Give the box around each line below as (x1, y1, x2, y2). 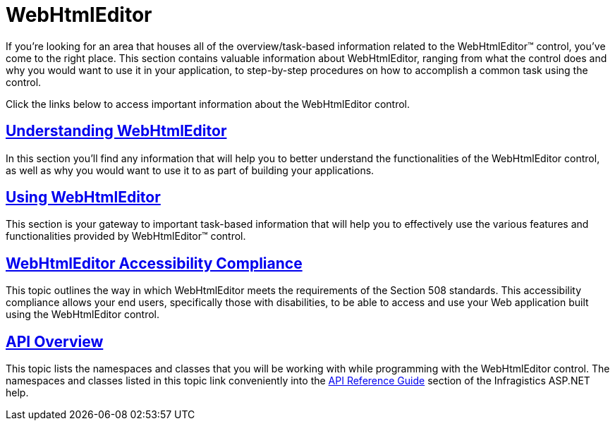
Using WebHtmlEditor (6, 188, 161, 207)
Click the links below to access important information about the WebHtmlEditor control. (6, 97, 410, 110)
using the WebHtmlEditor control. (6, 308, 159, 321)
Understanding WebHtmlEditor (6, 122, 227, 140)
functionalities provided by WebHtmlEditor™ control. (6, 230, 246, 243)
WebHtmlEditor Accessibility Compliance (6, 254, 303, 272)
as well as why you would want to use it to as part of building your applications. (6, 164, 375, 176)
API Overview (6, 332, 104, 351)
